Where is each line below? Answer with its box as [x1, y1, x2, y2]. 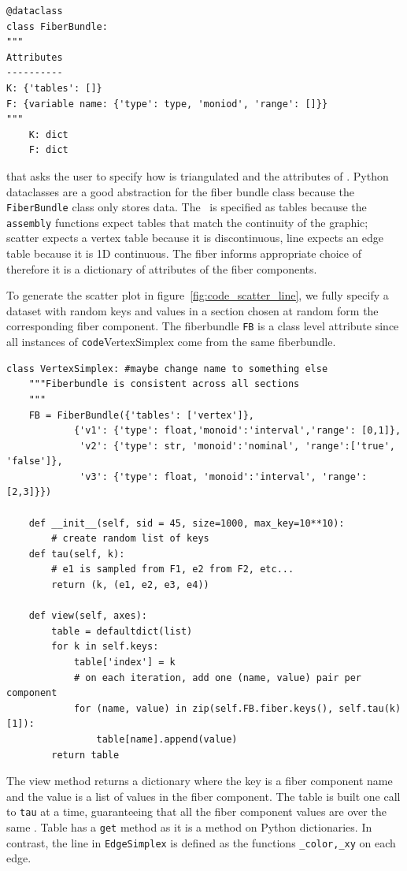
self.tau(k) [339, 702, 401, 714]
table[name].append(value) [96, 733, 238, 745]
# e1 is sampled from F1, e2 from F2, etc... [51, 564, 294, 575]
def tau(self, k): [28, 548, 125, 560]
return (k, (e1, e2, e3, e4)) [51, 579, 209, 591]
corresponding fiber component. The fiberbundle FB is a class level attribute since [6, 318, 399, 334]
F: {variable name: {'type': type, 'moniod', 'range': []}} [6, 98, 328, 110]
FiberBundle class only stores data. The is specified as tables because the [6, 199, 367, 215]
